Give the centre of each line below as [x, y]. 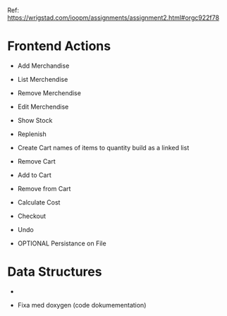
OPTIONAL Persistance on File [62, 243]
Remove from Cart [44, 188]
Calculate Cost [39, 202]
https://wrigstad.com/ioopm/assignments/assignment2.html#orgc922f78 [114, 18]
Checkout [32, 216]
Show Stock [35, 120]
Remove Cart [36, 161]
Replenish [32, 134]
